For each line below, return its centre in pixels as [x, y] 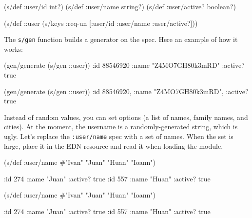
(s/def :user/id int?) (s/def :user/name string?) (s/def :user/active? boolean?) [120, 6]
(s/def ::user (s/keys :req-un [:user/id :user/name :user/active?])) [101, 23]
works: [14, 49]
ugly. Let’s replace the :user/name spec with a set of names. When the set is [119, 136]
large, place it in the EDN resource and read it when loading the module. [114, 146]
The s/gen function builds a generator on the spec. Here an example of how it [121, 39]
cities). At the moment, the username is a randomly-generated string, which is [121, 127]
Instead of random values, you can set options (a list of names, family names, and [126, 117]
